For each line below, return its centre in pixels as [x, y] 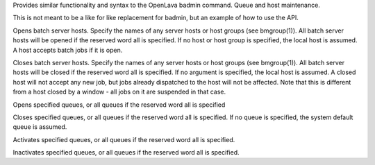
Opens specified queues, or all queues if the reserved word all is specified [119, 105]
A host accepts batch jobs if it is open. [68, 50]
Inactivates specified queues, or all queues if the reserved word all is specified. [126, 153]
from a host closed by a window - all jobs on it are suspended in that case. [119, 92]
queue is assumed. [40, 127]
